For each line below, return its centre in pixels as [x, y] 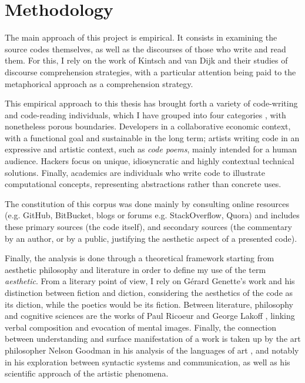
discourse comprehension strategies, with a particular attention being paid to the [150, 71]
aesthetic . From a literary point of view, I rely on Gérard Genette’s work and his [150, 281]
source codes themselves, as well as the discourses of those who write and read [145, 49]
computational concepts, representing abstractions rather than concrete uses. [143, 184]
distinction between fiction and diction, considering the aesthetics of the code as [149, 292]
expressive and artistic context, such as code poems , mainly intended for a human [151, 149]
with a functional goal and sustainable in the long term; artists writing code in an [152, 137]
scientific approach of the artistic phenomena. [87, 373]
